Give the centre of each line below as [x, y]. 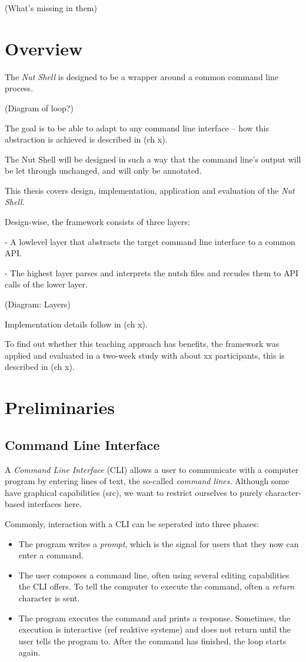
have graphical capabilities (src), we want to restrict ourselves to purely [134, 492]
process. [19, 88]
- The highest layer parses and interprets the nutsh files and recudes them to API [152, 272]
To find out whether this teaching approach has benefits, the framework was [142, 344]
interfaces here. [54, 504]
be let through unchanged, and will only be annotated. [103, 171]
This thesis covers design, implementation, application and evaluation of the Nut [150, 190]
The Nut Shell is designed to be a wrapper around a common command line [142, 76]
